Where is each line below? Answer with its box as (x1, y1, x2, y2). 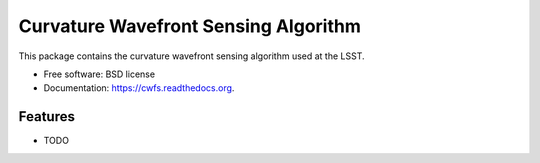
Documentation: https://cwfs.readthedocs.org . (43, 82, 235, 94)
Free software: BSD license (43, 68, 155, 80)
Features (18, 108, 75, 125)
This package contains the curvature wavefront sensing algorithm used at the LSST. (18, 50, 365, 62)
